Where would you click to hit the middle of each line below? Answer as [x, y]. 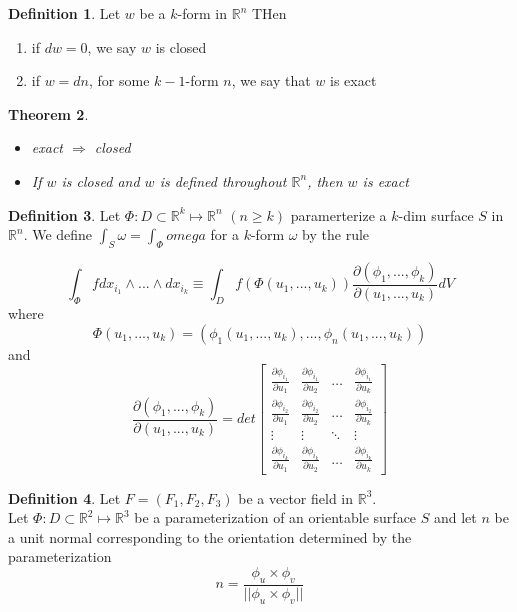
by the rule [336, 234]
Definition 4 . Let [64, 497]
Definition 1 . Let [64, 13]
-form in [202, 13]
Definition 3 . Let [64, 214]
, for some [119, 80]
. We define [58, 234]
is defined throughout [223, 180]
